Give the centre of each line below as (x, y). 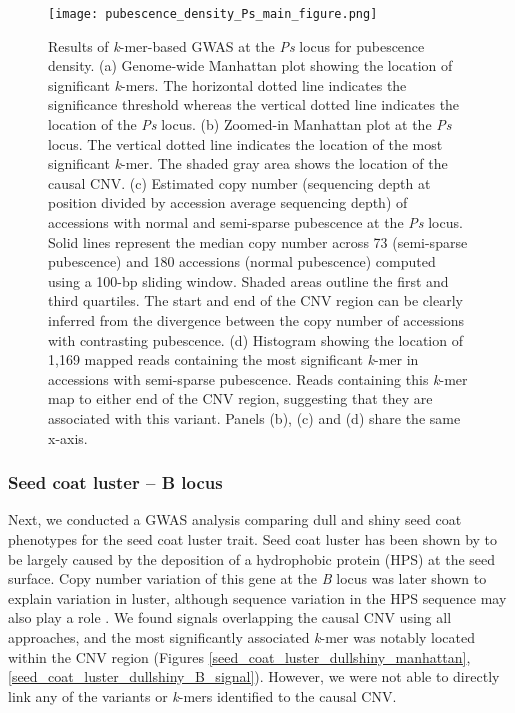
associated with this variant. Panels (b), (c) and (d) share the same (254, 417)
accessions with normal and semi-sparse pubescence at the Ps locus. (255, 222)
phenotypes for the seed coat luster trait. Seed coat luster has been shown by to (253, 538)
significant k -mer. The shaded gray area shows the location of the (248, 163)
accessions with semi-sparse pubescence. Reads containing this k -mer (258, 378)
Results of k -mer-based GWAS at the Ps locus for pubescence (236, 45)
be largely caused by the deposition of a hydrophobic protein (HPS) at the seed (252, 558)
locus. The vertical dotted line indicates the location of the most (245, 143)
